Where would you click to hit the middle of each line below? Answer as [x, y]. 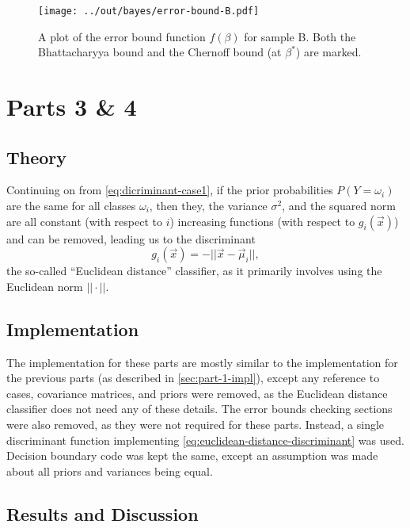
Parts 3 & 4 [72, 107]
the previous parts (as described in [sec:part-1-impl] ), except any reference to [193, 378]
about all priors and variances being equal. [110, 471]
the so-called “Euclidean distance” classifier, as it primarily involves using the [194, 271]
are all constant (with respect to [84, 221]
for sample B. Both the [300, 36]
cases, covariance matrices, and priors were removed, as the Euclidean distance [197, 393]
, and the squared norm [339, 206]
